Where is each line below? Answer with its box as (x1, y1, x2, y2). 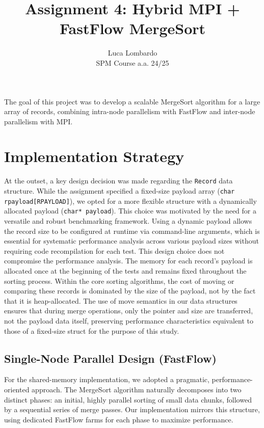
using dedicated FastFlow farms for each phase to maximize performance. (4, 414, 233, 424)
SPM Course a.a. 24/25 (96, 57, 169, 68)
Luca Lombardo (108, 47, 157, 58)
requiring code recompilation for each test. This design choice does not (4, 245, 225, 256)
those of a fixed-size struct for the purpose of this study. (4, 325, 179, 336)
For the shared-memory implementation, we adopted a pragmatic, (4, 374, 209, 385)
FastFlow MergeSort (59, 18, 206, 39)
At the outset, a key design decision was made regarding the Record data (4, 175, 233, 186)
